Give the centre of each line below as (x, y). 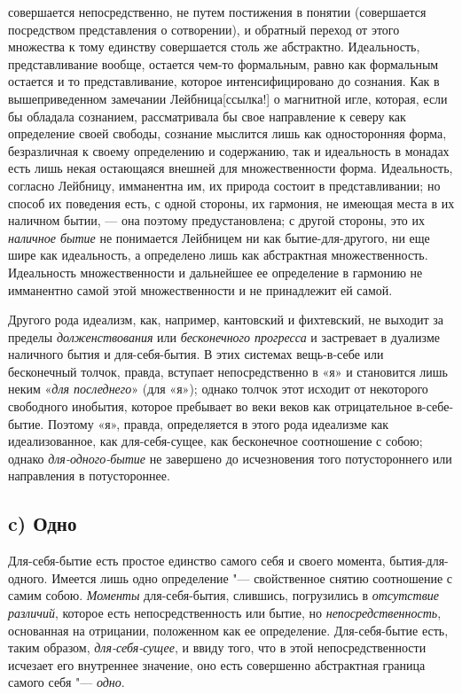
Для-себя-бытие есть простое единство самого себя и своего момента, (197, 561)
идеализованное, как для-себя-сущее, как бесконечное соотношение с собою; (215, 441)
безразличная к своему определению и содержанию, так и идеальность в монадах (229, 150)
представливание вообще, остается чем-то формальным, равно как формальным (223, 63)
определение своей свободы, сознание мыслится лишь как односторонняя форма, (227, 133)
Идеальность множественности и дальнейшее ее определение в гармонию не (215, 272)
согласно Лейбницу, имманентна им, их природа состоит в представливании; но (224, 185)
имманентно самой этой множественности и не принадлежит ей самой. (200, 289)
